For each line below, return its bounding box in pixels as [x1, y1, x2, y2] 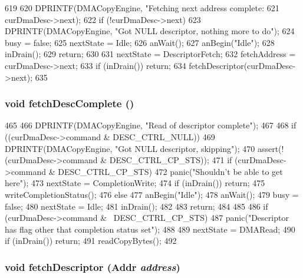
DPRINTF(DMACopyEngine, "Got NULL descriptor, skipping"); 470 [5, 142, 255, 154]
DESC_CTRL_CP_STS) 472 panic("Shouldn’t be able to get [58, 165, 283, 177]
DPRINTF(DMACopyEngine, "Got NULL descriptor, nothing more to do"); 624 [5, 25, 295, 37]
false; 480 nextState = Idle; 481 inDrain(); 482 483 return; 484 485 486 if [5, 200, 268, 212]
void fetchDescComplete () [5, 96, 134, 111]
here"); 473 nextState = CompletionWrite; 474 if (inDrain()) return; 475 [5, 177, 265, 189]
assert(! [257, 142, 284, 154]
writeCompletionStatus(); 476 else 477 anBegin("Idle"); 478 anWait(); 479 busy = [5, 188, 299, 200]
